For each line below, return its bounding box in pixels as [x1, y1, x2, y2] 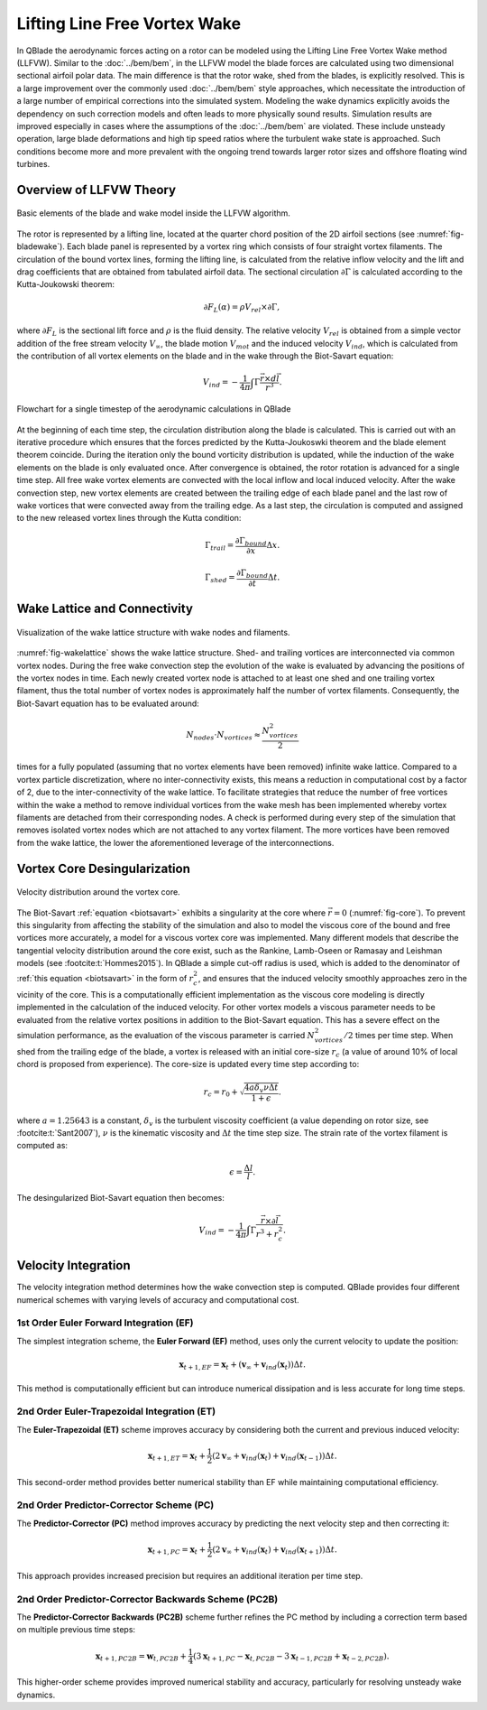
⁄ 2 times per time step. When [345, 1030, 454, 1041]
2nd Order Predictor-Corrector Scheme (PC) [16, 1499, 215, 1511]
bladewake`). [16, 241, 65, 252]
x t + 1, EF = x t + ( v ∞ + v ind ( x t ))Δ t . [179, 1360, 307, 1371]
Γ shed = [204, 572, 236, 585]
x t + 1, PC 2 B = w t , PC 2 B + [95, 1650, 188, 1663]
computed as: [16, 1140, 68, 1151]
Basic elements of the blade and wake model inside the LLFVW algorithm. [16, 208, 290, 218]
